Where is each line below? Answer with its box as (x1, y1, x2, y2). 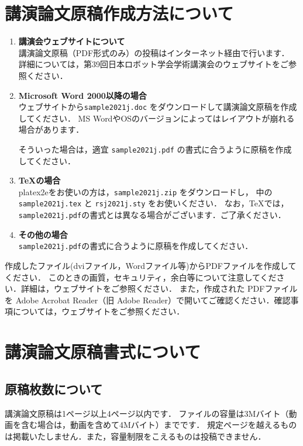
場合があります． (18, 123, 84, 136)
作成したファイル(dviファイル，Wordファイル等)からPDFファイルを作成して (5, 260, 297, 271)
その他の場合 (18, 228, 68, 240)
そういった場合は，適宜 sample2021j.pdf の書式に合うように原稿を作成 (18, 143, 292, 155)
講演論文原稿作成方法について (5, 1, 234, 25)
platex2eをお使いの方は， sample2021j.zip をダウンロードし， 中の (18, 185, 273, 198)
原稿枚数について (5, 379, 103, 397)
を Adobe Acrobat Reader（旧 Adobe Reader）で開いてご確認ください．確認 (5, 293, 291, 306)
